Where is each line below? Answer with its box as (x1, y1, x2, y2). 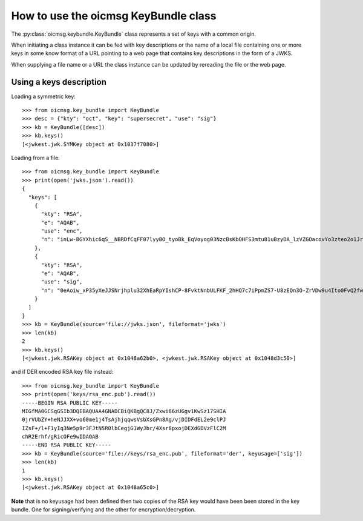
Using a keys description (11, 76, 107, 87)
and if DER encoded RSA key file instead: (11, 368, 114, 376)
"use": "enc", (41, 228, 83, 234)
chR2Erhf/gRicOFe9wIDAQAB (22, 433, 99, 440)
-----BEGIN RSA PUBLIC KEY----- (22, 399, 118, 406)
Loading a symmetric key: (11, 93, 76, 100)
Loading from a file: (11, 154, 60, 161)
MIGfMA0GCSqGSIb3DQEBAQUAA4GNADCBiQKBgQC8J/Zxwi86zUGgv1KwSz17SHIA (22, 408, 226, 414)
